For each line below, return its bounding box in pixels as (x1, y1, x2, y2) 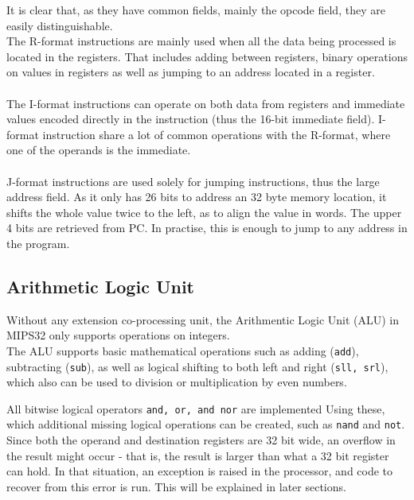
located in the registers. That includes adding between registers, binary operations (6, 48, 408, 64)
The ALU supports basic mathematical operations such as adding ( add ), (6, 342, 359, 359)
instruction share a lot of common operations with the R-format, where (42, 126, 391, 142)
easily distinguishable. (6, 17, 113, 33)
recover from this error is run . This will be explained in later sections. (6, 478, 346, 494)
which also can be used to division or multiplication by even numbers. (6, 374, 347, 390)
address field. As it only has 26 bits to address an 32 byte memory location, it (6, 188, 387, 205)
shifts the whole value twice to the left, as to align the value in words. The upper (6, 203, 402, 220)
